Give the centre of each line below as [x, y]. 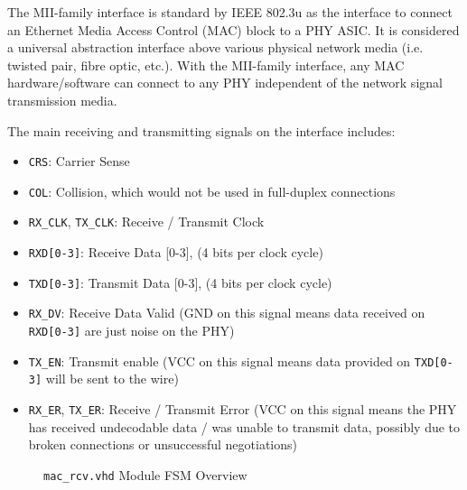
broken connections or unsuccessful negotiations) [163, 444]
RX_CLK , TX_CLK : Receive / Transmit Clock [146, 222]
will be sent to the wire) [112, 379]
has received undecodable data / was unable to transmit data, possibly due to [244, 426]
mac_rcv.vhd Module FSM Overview [145, 474]
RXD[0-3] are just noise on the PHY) [131, 331]
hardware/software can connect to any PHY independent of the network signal [225, 83]
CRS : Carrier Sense [79, 161]
